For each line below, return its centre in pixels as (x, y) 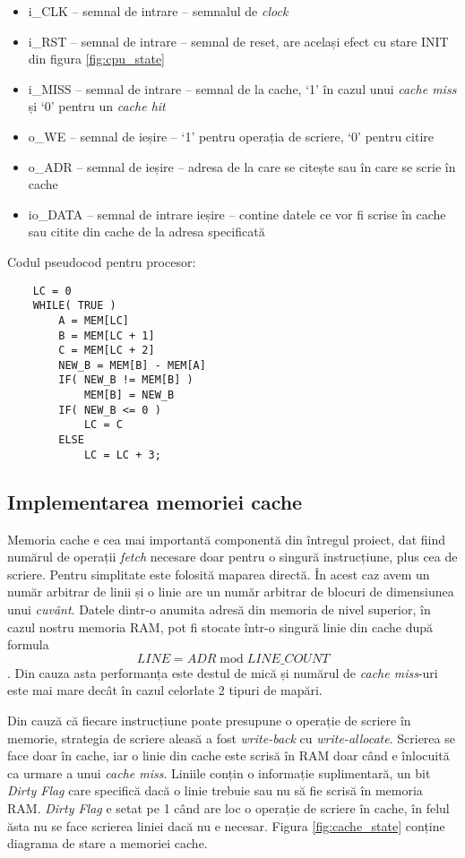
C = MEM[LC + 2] (107, 351)
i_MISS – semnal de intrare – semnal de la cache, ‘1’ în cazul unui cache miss (242, 88)
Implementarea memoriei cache (155, 501)
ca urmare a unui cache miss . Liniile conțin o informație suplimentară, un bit (219, 772)
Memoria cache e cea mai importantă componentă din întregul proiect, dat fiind (226, 539)
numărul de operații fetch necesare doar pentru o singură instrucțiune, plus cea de (232, 557)
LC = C (103, 425)
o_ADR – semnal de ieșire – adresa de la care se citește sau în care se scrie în (242, 166)
